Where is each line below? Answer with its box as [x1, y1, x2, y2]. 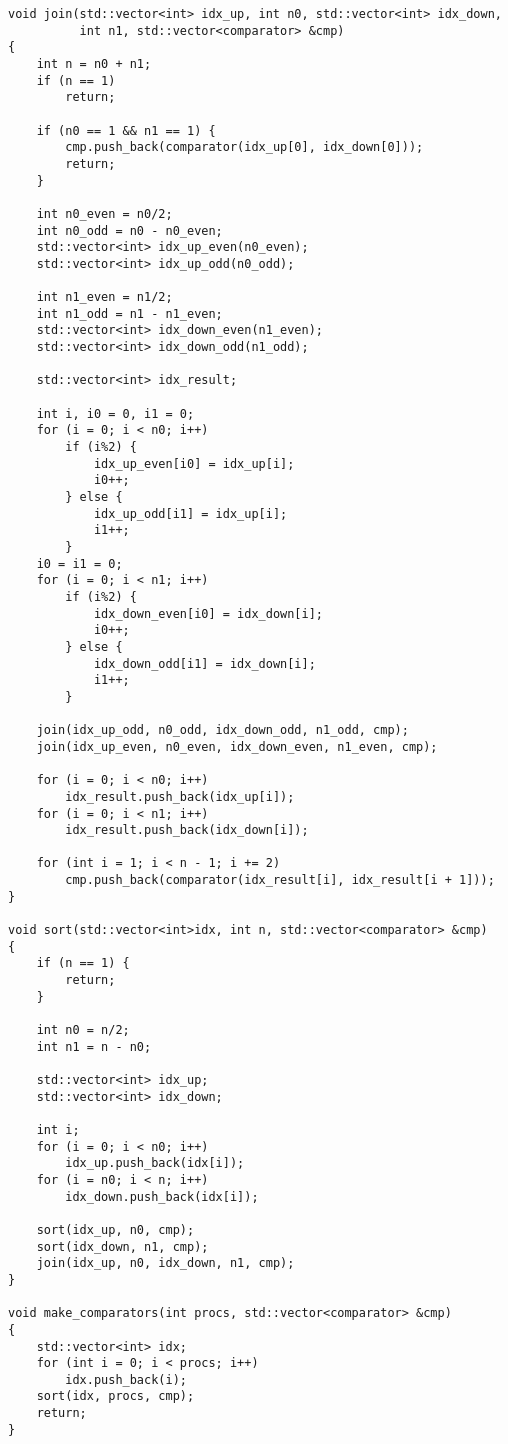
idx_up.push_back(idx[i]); [65, 1156, 245, 1171]
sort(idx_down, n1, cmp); [36, 1239, 209, 1254]
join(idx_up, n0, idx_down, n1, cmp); [36, 1256, 295, 1271]
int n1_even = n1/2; [36, 290, 173, 305]
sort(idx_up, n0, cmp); [36, 1222, 195, 1237]
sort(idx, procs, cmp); [36, 1389, 195, 1404]
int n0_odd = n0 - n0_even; [36, 223, 223, 238]
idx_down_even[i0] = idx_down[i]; [93, 606, 323, 621]
